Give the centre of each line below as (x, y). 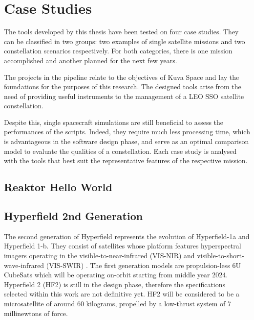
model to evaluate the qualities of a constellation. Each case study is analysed (120, 151)
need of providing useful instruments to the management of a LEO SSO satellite (124, 96)
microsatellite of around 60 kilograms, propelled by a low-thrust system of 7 (117, 303)
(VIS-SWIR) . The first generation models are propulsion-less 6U (143, 265)
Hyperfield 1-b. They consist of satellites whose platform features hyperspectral (123, 246)
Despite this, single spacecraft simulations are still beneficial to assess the (114, 122)
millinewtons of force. (36, 313)
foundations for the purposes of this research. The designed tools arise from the (123, 86)
